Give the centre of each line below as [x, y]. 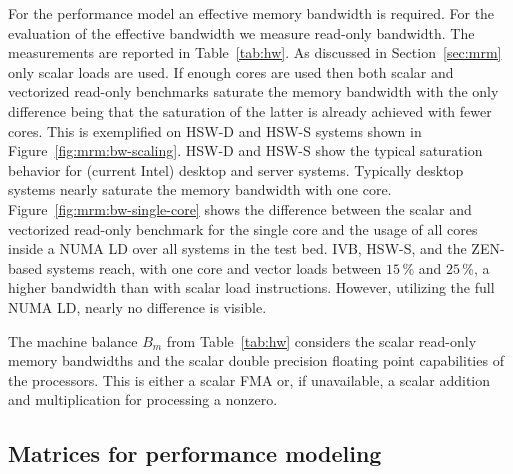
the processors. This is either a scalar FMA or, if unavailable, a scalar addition [249, 379]
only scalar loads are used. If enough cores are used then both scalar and [231, 71]
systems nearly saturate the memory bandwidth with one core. [200, 189]
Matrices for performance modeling [195, 453]
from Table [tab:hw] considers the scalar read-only [321, 340]
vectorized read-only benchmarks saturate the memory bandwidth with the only [253, 91]
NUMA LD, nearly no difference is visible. [137, 306]
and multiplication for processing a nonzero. [143, 399]
